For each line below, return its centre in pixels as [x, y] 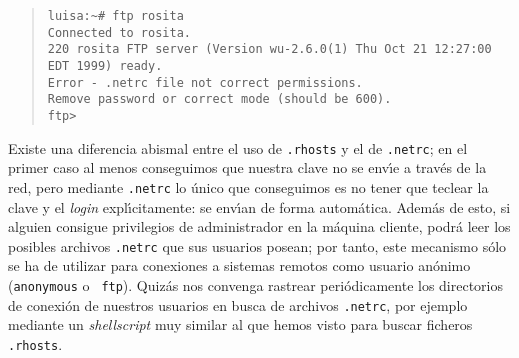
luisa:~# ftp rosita [115, 16]
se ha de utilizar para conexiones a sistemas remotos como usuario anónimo [239, 265]
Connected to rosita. [119, 32]
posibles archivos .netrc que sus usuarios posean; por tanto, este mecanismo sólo [257, 245]
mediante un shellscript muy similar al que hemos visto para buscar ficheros [240, 324]
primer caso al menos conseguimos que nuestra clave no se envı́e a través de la [247, 167]
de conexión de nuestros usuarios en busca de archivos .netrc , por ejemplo [238, 304]
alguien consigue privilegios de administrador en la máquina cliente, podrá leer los [259, 226]
